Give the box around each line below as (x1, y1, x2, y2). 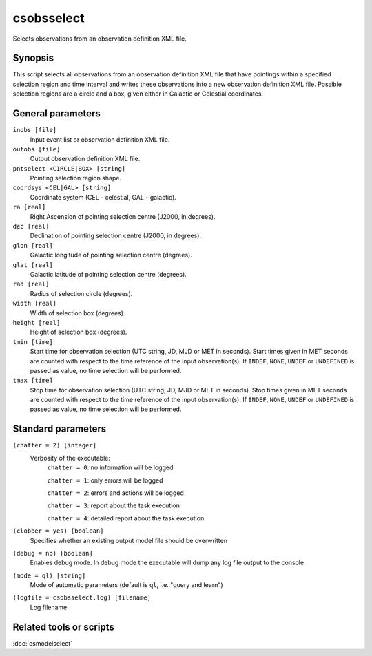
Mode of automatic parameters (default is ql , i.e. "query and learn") (30, 581, 223, 589)
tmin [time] (12, 338, 53, 346)
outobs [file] (12, 145, 61, 153)
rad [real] (12, 280, 50, 288)
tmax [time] (12, 377, 53, 385)
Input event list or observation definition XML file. (30, 135, 170, 144)
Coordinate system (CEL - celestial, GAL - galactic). (30, 193, 177, 201)
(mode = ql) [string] (12, 571, 86, 580)
